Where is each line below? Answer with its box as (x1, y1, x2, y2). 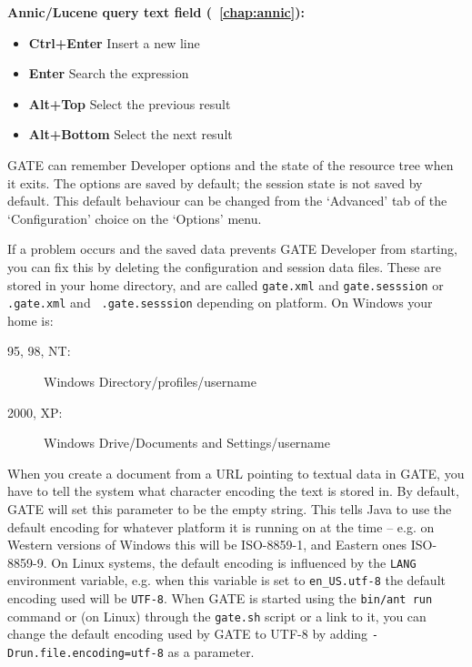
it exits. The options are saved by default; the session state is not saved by (7, 173, 423, 192)
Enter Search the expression (28, 64, 189, 83)
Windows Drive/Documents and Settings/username (44, 433, 330, 452)
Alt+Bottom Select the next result (28, 125, 233, 144)
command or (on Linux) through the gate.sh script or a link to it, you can (7, 606, 427, 625)
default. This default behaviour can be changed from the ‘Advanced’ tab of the (7, 191, 447, 210)
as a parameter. (167, 642, 255, 662)
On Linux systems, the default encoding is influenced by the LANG (51, 552, 417, 571)
